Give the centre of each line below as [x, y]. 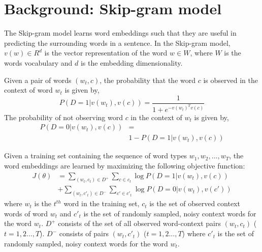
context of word [28, 90]
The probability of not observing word [63, 117]
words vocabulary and [38, 62]
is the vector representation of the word [106, 53]
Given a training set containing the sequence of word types [96, 156]
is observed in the [231, 80]
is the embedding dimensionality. [132, 62]
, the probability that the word [148, 80]
